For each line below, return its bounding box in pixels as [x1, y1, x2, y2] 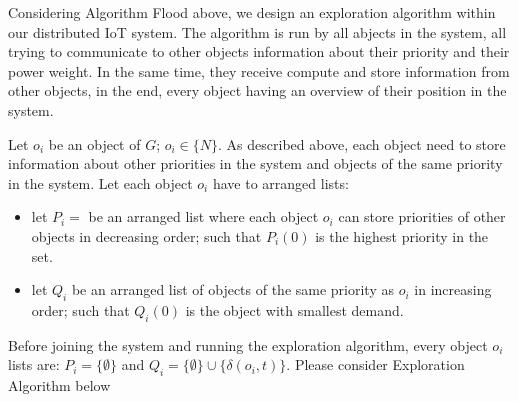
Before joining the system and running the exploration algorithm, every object [8, 334, 488, 355]
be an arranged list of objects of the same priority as [71, 279, 394, 300]
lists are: [8, 354, 60, 375]
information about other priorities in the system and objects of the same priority [8, 153, 503, 174]
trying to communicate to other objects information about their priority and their [8, 41, 510, 62]
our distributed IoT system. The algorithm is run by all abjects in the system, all [8, 21, 507, 42]
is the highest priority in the [315, 225, 489, 246]
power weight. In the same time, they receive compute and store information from [8, 60, 510, 81]
